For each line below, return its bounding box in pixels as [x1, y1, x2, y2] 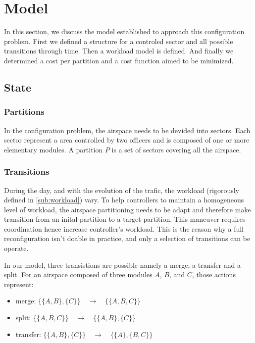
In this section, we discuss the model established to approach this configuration [4, 26, 245, 37]
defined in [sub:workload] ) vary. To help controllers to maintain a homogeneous [4, 195, 244, 205]
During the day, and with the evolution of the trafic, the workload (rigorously [4, 185, 239, 195]
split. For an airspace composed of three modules [4, 269, 153, 280]
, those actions [192, 269, 236, 280]
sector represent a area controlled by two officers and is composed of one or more [4, 135, 250, 145]
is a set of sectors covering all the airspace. [111, 144, 241, 154]
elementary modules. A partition [4, 144, 103, 154]
